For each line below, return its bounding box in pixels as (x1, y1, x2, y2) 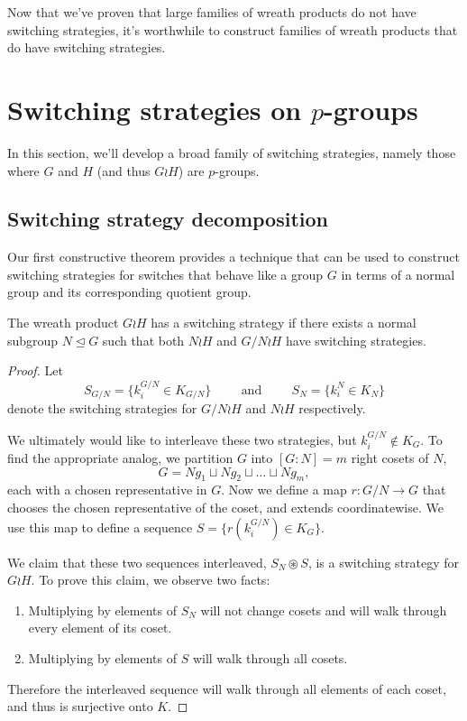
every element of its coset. (28, 618, 172, 637)
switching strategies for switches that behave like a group (7, 264, 324, 283)
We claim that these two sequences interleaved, (7, 552, 267, 571)
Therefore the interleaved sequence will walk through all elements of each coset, (7, 679, 446, 698)
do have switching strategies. (7, 38, 166, 57)
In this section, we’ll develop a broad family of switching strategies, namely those (7, 143, 456, 162)
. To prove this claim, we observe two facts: (31, 570, 270, 589)
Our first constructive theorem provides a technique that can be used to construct (7, 247, 460, 266)
